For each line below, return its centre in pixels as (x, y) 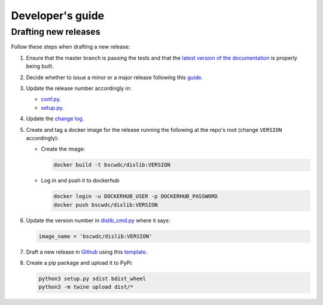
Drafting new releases (56, 32)
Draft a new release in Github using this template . (87, 252)
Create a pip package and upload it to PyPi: (79, 262)
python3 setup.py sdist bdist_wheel (92, 278)
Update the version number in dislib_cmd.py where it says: (98, 220)
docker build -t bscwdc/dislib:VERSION (112, 165)
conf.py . (51, 99)
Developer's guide (58, 16)
